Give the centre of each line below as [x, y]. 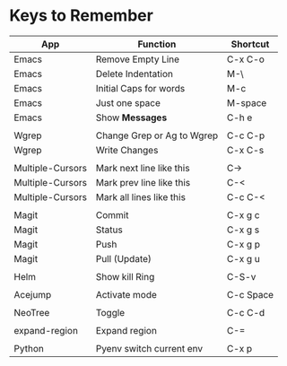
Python [29, 348]
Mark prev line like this [143, 182]
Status [109, 230]
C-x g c [244, 214]
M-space [247, 102]
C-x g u [244, 258]
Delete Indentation [134, 74]
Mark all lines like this [141, 196]
